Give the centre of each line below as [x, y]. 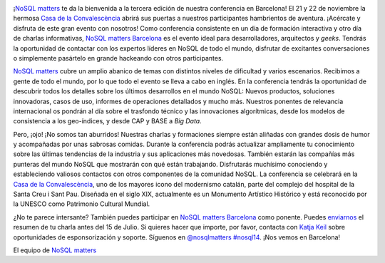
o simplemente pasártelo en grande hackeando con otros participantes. [118, 58]
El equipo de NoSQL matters [55, 250]
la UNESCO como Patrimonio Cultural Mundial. [82, 204]
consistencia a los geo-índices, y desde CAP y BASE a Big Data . [108, 121]
